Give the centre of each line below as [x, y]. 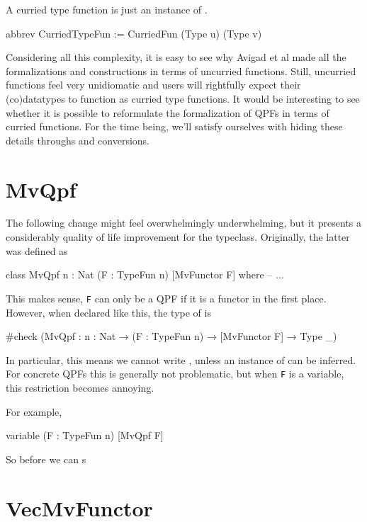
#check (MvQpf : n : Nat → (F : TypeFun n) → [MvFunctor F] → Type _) [171, 336]
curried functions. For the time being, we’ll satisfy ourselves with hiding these [174, 126]
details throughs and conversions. [78, 140]
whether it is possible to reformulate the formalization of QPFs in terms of [168, 112]
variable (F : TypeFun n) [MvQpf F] [85, 435]
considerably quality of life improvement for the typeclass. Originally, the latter [178, 237]
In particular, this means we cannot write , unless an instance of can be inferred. [181, 359]
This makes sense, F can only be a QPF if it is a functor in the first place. [166, 298]
